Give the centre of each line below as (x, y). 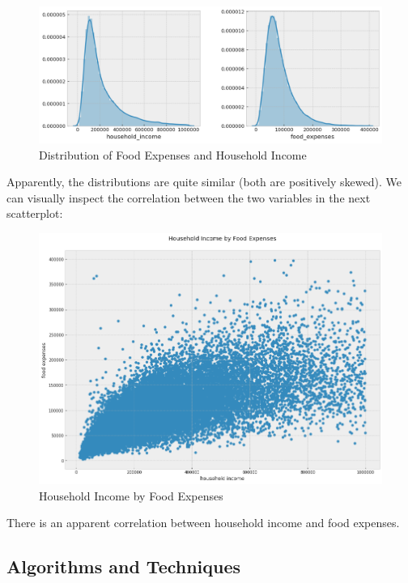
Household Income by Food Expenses (131, 495)
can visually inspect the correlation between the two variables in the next (189, 197)
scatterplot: (35, 213)
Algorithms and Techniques (124, 566)
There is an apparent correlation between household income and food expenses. (203, 523)
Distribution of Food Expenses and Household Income (173, 154)
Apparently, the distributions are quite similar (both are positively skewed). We (204, 182)
